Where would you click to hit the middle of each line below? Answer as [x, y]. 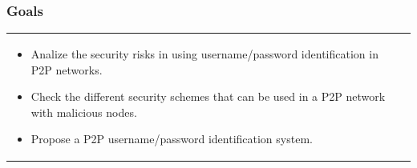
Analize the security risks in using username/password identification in [204, 53]
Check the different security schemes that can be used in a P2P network [208, 96]
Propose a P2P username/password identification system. [172, 139]
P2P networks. [67, 69]
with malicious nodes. [84, 112]
